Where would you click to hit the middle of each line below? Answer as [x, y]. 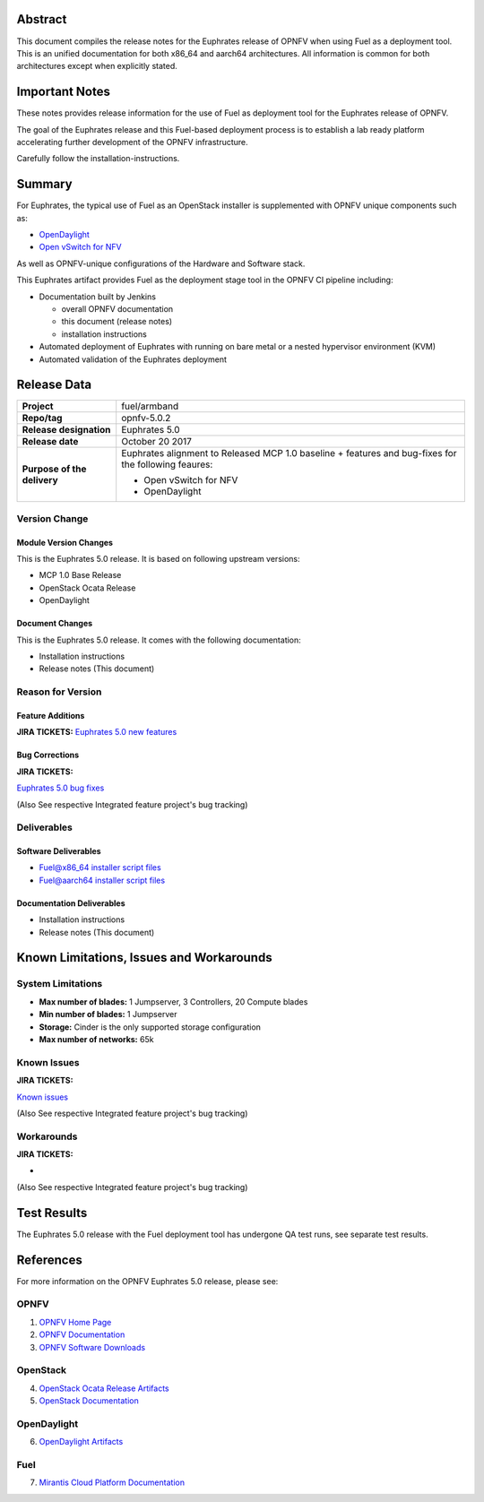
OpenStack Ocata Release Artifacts [104, 1388]
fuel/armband [150, 406]
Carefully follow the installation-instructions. [98, 159]
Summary [44, 184]
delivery [40, 480]
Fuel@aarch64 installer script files [102, 880]
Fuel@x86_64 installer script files [100, 868]
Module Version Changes [65, 542]
